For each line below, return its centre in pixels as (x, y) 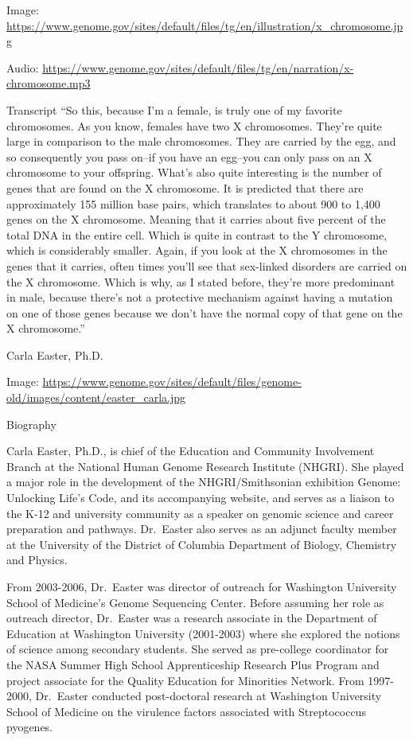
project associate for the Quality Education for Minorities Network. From (185, 680)
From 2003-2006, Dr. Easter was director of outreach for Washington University (202, 586)
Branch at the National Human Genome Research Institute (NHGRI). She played (205, 466)
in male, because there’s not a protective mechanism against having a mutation (200, 297)
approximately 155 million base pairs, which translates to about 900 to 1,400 (193, 203)
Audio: (23, 67)
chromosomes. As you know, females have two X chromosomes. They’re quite (194, 125)
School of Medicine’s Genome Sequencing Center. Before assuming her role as (195, 602)
